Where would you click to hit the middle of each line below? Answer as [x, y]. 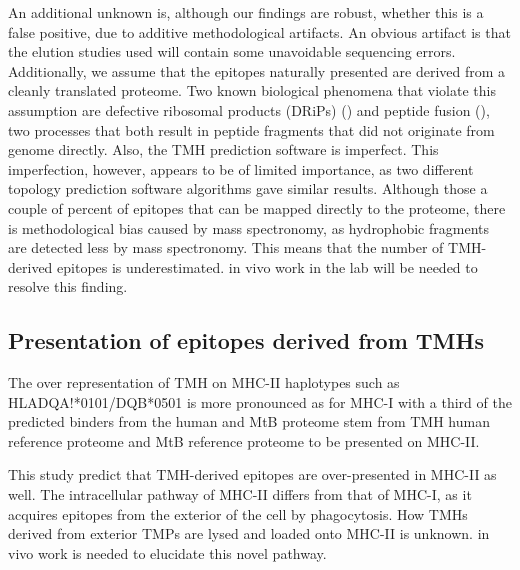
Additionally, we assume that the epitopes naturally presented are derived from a [257, 70]
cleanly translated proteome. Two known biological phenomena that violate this [252, 90]
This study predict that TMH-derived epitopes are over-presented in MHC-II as [252, 474]
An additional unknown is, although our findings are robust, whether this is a [246, 12]
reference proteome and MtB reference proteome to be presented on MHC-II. [244, 440]
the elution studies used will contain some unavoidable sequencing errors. [232, 51]
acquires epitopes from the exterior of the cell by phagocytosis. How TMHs [238, 513]
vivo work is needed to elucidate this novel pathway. [167, 552]
